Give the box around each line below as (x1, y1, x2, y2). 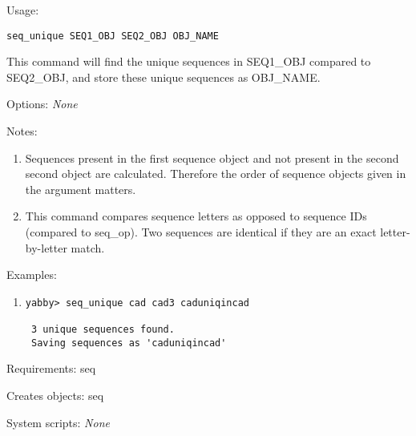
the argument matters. (25, 180, 136, 197)
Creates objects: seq (6, 387, 104, 403)
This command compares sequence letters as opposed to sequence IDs (25, 208, 367, 224)
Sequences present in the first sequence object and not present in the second (25, 149, 399, 166)
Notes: (6, 123, 38, 139)
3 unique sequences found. (30, 324, 175, 336)
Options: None (6, 95, 78, 112)
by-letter (25, 239, 67, 256)
